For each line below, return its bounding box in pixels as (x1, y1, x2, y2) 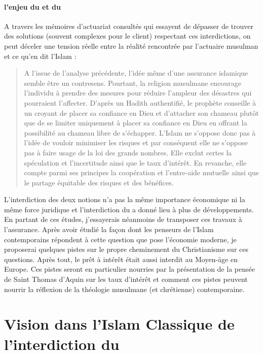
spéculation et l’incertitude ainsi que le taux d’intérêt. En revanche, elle (24, 157, 247, 168)
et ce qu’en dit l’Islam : (4, 50, 77, 61)
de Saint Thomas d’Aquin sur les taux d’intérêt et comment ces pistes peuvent (4, 274, 248, 284)
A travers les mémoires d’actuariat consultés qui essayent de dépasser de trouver (4, 20, 254, 31)
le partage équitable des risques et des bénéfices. (24, 177, 174, 187)
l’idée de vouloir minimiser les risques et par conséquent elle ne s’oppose (24, 137, 248, 148)
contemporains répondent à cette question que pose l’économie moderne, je (4, 234, 237, 244)
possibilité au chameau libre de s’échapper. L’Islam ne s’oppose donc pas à (24, 127, 256, 138)
